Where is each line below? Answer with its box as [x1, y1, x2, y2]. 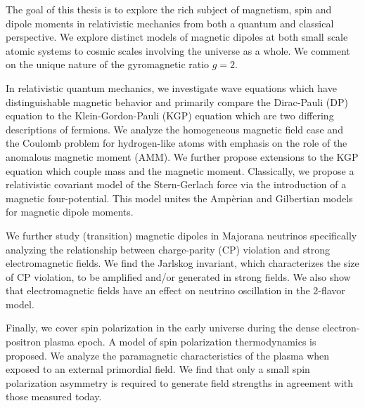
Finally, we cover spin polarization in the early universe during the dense [6, 320, 319, 335]
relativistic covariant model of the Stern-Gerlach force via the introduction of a [6, 177, 347, 192]
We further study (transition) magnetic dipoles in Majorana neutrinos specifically [6, 228, 357, 242]
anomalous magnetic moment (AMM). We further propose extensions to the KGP [6, 149, 359, 164]
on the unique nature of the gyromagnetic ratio [6, 57, 210, 72]
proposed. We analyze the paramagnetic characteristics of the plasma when [6, 348, 330, 362]
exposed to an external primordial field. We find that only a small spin [6, 362, 310, 376]
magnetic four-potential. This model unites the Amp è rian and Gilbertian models [6, 190, 353, 205]
